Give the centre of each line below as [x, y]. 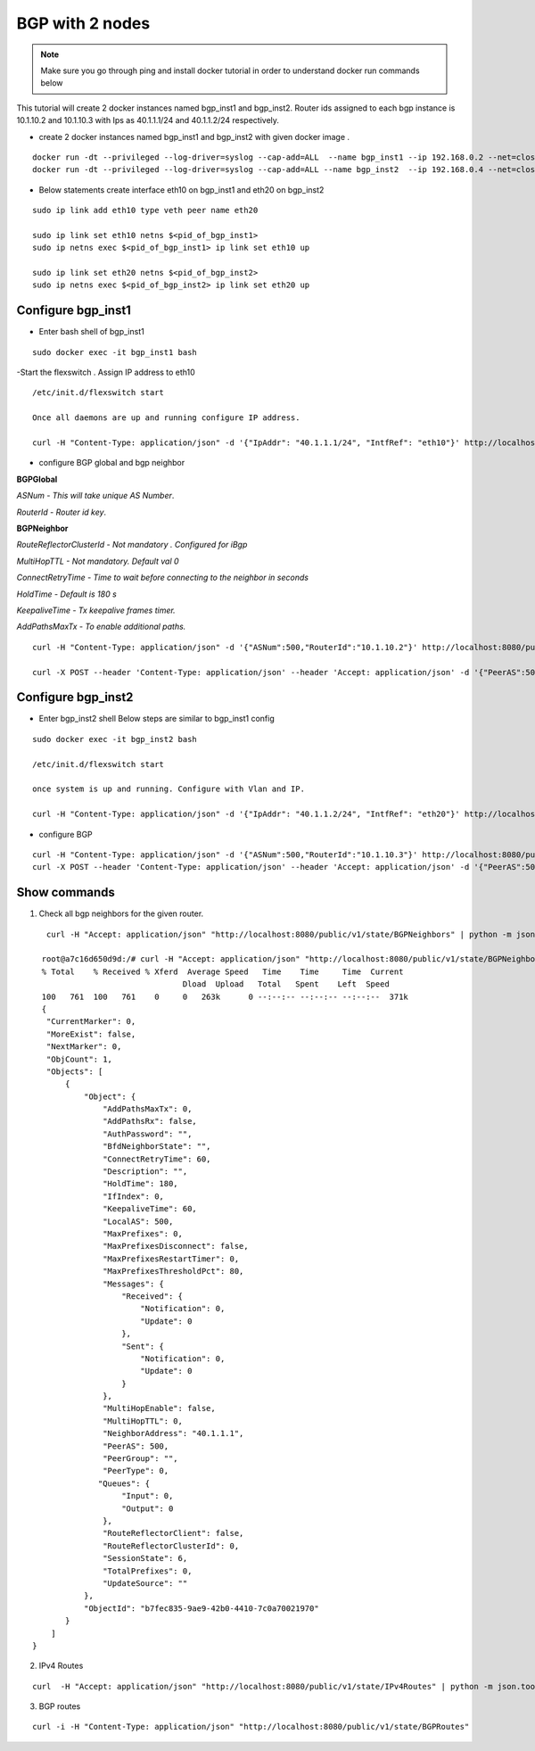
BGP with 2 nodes [83, 23]
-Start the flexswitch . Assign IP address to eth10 [106, 372]
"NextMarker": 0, [84, 1047]
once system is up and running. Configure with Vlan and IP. [169, 789]
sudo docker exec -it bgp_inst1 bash [115, 352]
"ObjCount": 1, [79, 1059]
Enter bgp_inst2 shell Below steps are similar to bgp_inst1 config [157, 719]
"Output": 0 [148, 1508]
